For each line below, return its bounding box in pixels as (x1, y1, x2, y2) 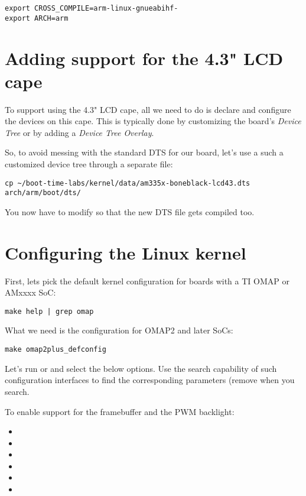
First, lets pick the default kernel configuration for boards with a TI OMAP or (5, 274, 289, 287)
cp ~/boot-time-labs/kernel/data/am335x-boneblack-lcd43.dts (5, 179, 250, 187)
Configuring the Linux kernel (5, 240, 246, 264)
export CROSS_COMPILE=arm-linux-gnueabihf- (5, 4, 178, 12)
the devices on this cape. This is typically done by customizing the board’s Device (5, 115, 301, 127)
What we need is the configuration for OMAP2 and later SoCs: (5, 324, 233, 336)
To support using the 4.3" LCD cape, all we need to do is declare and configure (5, 103, 291, 115)
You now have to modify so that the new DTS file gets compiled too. (5, 205, 255, 218)
